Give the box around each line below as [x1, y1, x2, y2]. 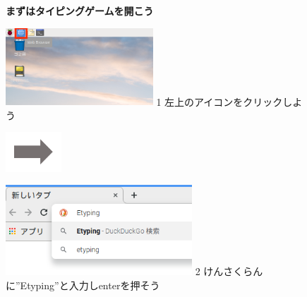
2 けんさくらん [195, 264, 263, 279]
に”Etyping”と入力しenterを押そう [6, 277, 160, 292]
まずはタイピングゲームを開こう [6, 4, 154, 18]
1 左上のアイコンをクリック [156, 94, 283, 109]
